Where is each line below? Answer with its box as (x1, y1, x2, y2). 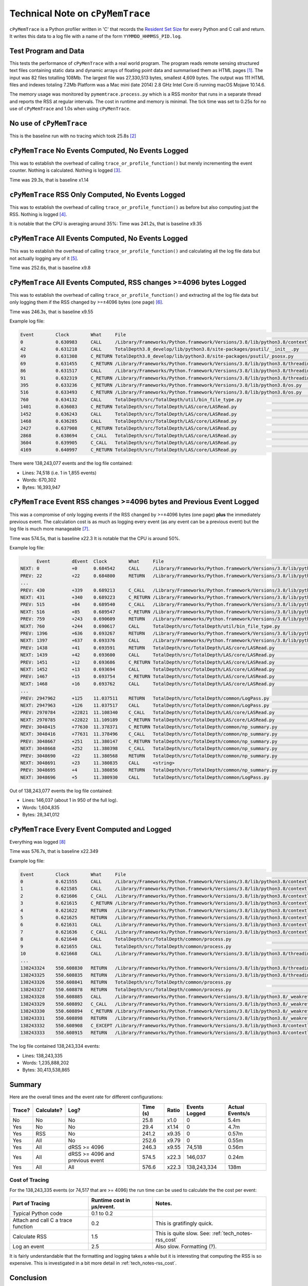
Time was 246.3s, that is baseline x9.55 (9, 309, 93, 315)
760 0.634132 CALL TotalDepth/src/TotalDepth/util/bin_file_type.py (20, 397, 242, 402)
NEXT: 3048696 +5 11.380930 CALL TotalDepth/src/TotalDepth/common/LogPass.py (20, 774, 269, 780)
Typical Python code (12, 1209, 63, 1217)
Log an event (12, 1243, 45, 1250)
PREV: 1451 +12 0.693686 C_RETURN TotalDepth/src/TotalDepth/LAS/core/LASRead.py (20, 659, 275, 665)
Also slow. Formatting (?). (155, 1243, 217, 1250)
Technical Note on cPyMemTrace (9, 8, 150, 19)
